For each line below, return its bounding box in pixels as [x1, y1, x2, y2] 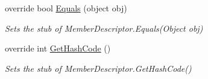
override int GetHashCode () [5, 42, 111, 54]
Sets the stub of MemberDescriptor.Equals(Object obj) [5, 22, 203, 34]
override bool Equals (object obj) [5, 2, 127, 14]
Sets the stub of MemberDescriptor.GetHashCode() [5, 62, 192, 74]
